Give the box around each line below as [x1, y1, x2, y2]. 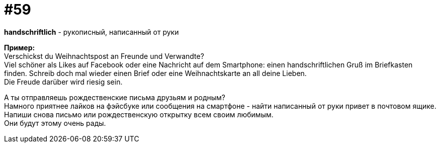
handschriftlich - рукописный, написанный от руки [4, 27, 179, 36]
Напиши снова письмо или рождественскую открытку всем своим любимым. [4, 110, 274, 119]
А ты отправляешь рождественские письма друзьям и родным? [4, 93, 225, 102]
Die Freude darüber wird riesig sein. [4, 77, 123, 86]
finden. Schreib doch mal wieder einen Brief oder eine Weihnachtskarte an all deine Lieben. [4, 68, 307, 78]
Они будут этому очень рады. [4, 118, 106, 127]
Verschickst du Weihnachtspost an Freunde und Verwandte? [4, 51, 204, 60]
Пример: [4, 43, 35, 52]
